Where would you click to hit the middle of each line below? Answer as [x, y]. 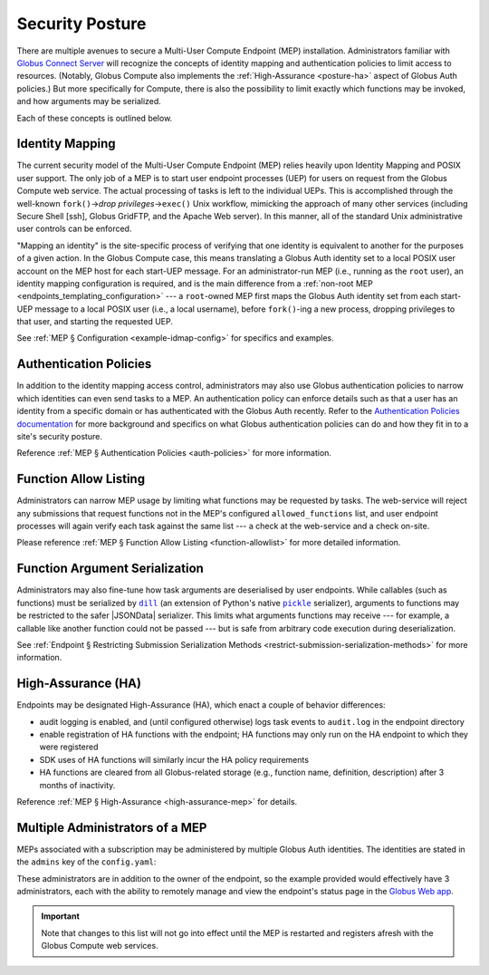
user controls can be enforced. [74, 229]
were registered [69, 747]
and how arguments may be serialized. [89, 101]
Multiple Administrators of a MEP [112, 828]
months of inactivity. [77, 785]
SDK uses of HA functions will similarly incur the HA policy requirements [174, 759]
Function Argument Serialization [110, 569]
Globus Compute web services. [100, 946]
